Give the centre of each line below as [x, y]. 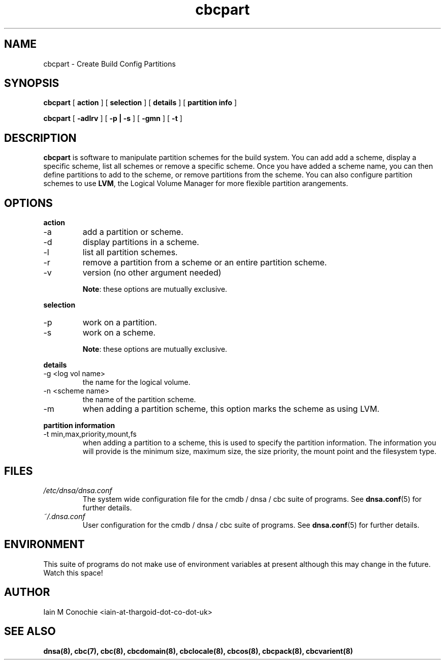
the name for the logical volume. [136, 382]
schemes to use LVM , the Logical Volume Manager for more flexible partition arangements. [196, 184]
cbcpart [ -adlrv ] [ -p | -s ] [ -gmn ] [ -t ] [113, 118]
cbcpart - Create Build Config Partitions [109, 64]
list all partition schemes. [130, 252]
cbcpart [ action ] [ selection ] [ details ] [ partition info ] [140, 103]
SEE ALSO [30, 631]
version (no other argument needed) [152, 273]
